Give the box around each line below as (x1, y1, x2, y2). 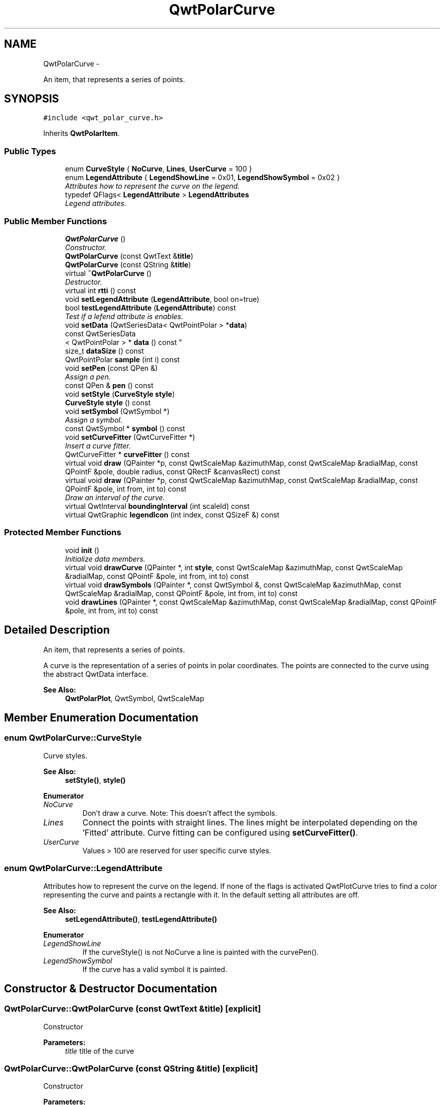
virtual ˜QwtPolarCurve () (65, 268, 152, 278)
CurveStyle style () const (65, 398, 151, 407)
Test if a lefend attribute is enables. (65, 312, 183, 321)
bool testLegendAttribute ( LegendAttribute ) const (65, 303, 236, 312)
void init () (65, 545, 99, 555)
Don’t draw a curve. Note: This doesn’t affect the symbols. (82, 808, 277, 817)
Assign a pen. (65, 372, 111, 381)
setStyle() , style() (65, 775, 126, 784)
